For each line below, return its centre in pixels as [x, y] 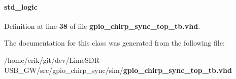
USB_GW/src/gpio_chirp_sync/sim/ [64, 70]
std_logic [21, 6]
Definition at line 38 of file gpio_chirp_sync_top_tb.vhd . [102, 26]
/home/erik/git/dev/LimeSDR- [53, 60]
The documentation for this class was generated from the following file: [114, 43]
